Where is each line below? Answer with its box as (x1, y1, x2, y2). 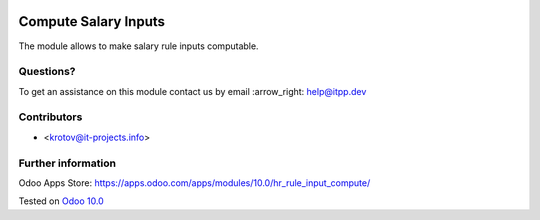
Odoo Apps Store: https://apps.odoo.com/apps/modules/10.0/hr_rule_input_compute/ (18, 176, 371, 189)
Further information (18, 156, 117, 170)
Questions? (18, 65, 76, 79)
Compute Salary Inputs (18, 13, 165, 30)
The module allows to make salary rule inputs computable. (18, 40, 259, 52)
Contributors (18, 110, 83, 124)
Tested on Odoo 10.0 (18, 195, 104, 207)
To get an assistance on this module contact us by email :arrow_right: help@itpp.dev (18, 85, 367, 97)
